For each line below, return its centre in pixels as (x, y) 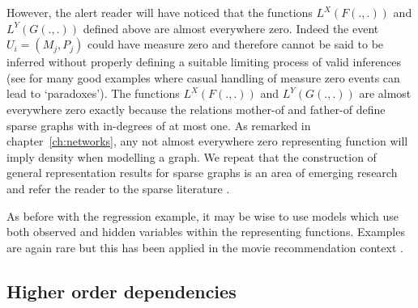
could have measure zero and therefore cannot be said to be (236, 44)
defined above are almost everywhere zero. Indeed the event (231, 28)
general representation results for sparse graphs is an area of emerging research (202, 173)
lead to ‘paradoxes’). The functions (93, 93)
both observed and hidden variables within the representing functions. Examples (206, 232)
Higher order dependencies (122, 291)
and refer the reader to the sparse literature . (118, 188)
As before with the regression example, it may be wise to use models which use (203, 215)
